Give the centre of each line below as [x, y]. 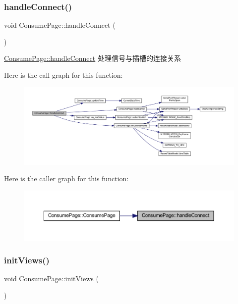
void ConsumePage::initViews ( [51, 279]
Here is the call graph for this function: [63, 75]
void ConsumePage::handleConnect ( [60, 25]
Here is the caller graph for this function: [66, 178]
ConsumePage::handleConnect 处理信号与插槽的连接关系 [92, 58]
